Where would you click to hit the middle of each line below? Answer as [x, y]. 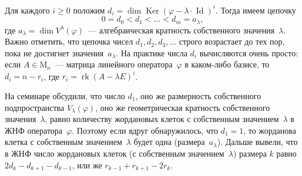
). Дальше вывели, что [257, 142]
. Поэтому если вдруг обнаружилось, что [145, 130]
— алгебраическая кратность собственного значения [181, 30]
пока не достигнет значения [54, 53]
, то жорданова [270, 130]
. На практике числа [152, 53]
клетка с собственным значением [63, 142]
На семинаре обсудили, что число [65, 96]
